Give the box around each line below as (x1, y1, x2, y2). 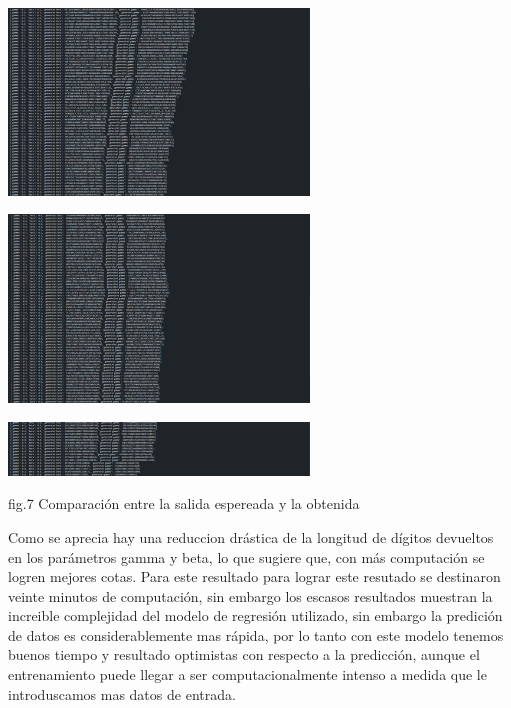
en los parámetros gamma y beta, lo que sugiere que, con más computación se (8, 546, 485, 567)
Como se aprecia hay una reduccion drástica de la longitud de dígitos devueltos (8, 526, 494, 547)
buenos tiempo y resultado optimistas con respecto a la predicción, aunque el (8, 644, 480, 665)
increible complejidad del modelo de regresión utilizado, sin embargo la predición (8, 605, 503, 626)
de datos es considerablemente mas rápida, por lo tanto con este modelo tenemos (8, 624, 504, 645)
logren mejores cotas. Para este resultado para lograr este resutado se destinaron (8, 566, 501, 587)
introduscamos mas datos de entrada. (8, 683, 236, 704)
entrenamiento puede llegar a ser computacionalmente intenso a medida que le (8, 664, 487, 685)
